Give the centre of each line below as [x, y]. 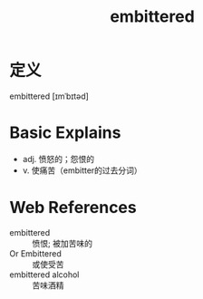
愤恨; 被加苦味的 [63, 243]
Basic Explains [65, 133]
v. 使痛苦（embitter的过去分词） [82, 170]
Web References [73, 208]
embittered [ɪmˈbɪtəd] [49, 96]
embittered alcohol [44, 275]
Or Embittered [35, 253]
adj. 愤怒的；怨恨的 [58, 159]
